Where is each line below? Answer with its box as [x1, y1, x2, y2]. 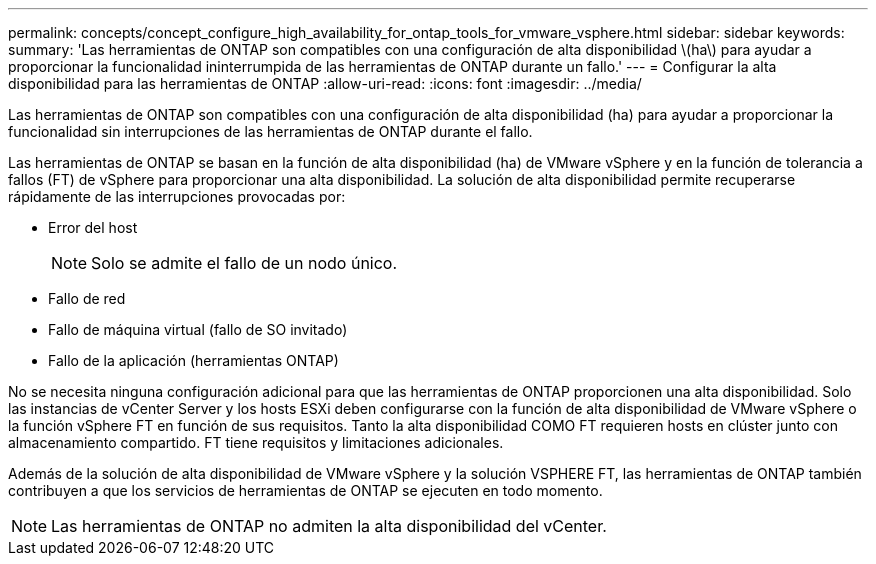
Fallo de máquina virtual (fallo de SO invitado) [48, 321, 348, 338]
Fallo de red [48, 290, 126, 307]
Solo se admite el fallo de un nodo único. [91, 253, 398, 273]
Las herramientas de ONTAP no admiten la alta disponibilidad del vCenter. [51, 516, 607, 536]
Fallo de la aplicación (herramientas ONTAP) [48, 352, 339, 369]
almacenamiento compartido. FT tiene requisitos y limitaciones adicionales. [8, 434, 504, 451]
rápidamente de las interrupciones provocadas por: [8, 188, 346, 205]
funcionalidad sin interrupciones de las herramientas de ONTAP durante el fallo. [8, 123, 533, 140]
